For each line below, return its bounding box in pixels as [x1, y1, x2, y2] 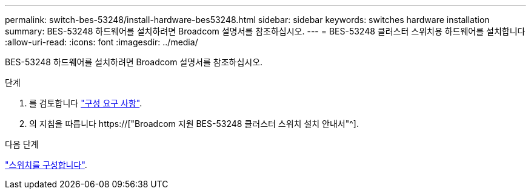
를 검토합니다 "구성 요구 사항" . [29, 98, 142, 108]
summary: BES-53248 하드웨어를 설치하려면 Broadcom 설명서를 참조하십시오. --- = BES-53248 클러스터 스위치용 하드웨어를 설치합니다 [5, 26, 526, 36]
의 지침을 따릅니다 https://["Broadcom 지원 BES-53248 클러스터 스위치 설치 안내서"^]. [29, 118, 359, 129]
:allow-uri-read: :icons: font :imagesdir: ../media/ [5, 37, 198, 47]
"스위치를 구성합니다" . [5, 160, 87, 170]
